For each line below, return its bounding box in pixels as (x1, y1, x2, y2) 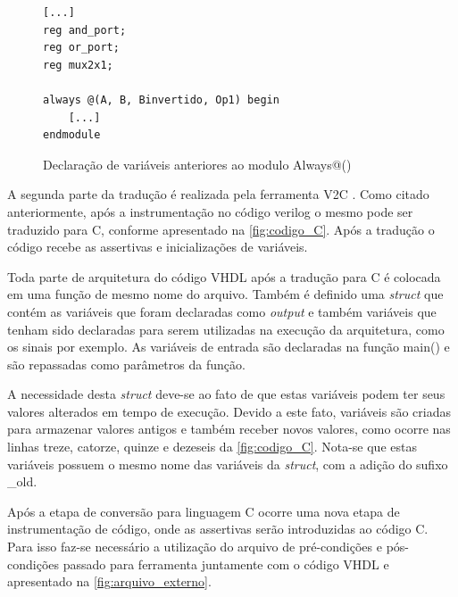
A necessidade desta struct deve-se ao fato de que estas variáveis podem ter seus (7, 385, 446, 403)
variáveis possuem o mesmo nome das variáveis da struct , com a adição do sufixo (7, 454, 448, 473)
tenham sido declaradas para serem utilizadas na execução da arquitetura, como (7, 319, 445, 338)
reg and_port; (43, 23, 127, 37)
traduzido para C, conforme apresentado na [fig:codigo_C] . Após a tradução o (7, 220, 435, 238)
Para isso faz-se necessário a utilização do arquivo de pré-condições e (7, 537, 382, 556)
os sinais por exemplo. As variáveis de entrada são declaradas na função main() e (7, 337, 450, 356)
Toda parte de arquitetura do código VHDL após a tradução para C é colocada (7, 267, 441, 286)
